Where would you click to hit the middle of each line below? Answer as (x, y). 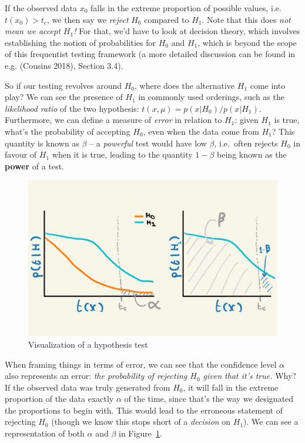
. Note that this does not (246, 19)
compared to (167, 19)
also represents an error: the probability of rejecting (96, 376)
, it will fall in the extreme (231, 387)
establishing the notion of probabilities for (81, 42)
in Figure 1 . (140, 433)
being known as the (252, 154)
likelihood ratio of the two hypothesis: (72, 108)
